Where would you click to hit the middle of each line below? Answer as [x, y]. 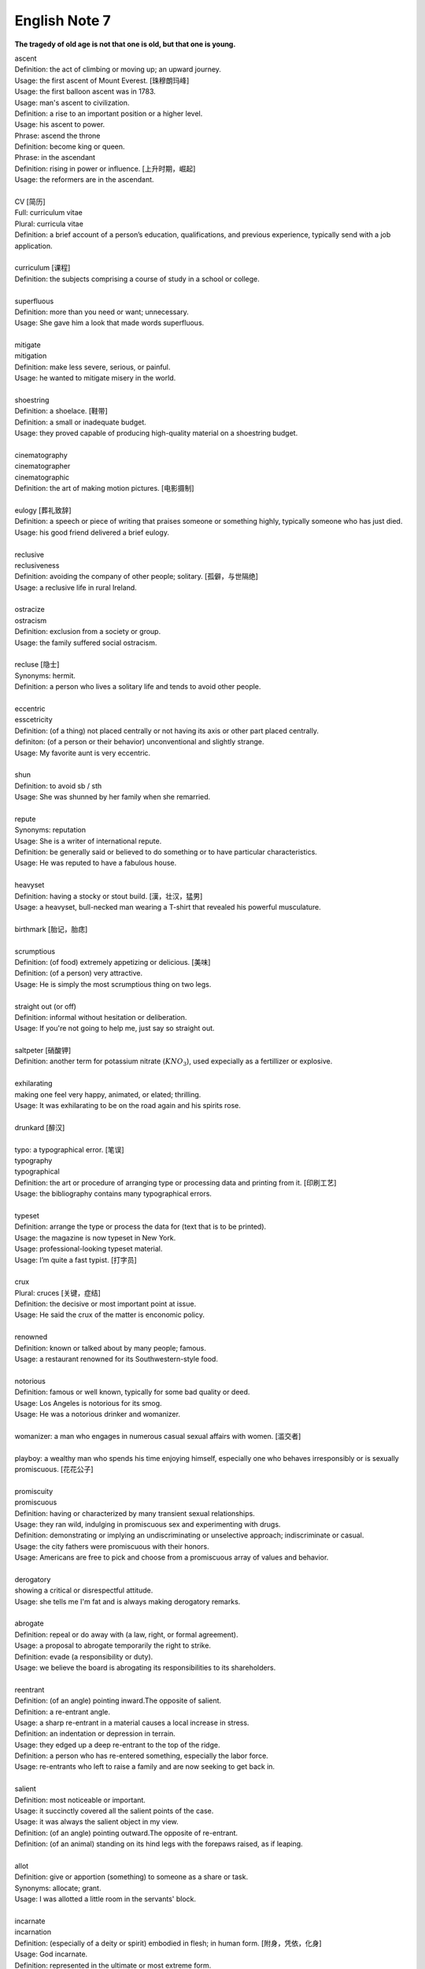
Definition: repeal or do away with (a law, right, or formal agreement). [127, 1634]
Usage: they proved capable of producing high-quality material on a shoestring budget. [156, 433]
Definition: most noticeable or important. [80, 1800]
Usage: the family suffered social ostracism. [86, 643]
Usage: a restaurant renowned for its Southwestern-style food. [116, 1359]
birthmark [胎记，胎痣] [51, 929]
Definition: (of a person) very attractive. [79, 973]
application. [33, 246]
